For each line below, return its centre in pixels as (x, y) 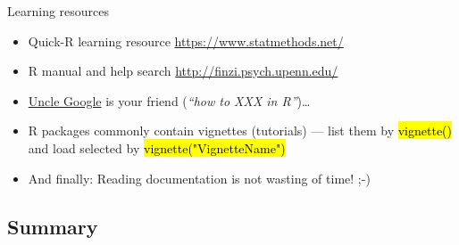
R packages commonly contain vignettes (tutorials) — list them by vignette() (240, 131)
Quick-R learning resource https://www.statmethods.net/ (186, 41)
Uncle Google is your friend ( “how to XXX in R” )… (169, 100)
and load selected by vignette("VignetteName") (157, 147)
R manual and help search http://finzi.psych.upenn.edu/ (183, 71)
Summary (53, 226)
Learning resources (58, 11)
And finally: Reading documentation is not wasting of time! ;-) (199, 178)
